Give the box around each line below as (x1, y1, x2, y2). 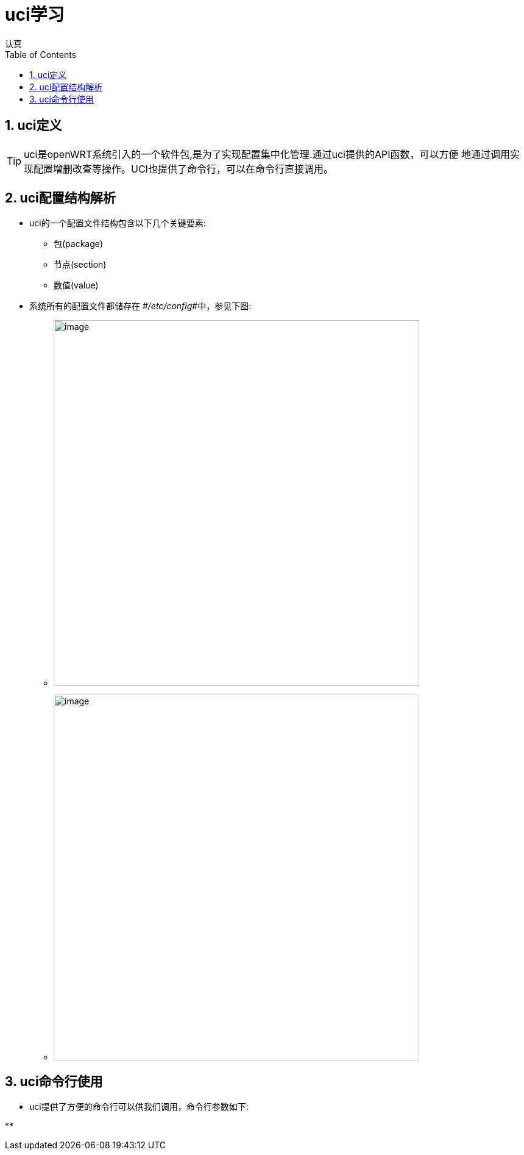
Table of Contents (5, 49, 77, 60)
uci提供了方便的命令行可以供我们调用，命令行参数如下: (29, 1101, 249, 1112)
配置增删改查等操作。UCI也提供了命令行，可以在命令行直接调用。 (34, 162, 333, 175)
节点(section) (54, 259, 107, 270)
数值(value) (54, 280, 99, 291)
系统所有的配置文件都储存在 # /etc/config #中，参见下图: (29, 301, 252, 312)
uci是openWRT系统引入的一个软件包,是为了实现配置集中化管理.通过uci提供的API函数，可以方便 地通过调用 (24, 148, 510, 160)
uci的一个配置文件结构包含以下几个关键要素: (29, 218, 206, 229)
